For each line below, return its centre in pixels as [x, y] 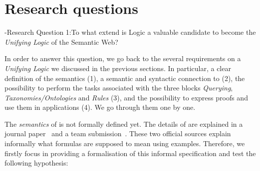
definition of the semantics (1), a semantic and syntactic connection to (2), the [125, 78]
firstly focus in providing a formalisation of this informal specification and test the [130, 153]
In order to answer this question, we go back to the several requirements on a [123, 58]
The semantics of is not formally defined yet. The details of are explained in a [124, 124]
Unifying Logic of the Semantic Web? [61, 42]
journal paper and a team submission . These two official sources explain [118, 133]
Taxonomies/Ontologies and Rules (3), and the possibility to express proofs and [126, 97]
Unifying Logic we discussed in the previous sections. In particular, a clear [118, 68]
